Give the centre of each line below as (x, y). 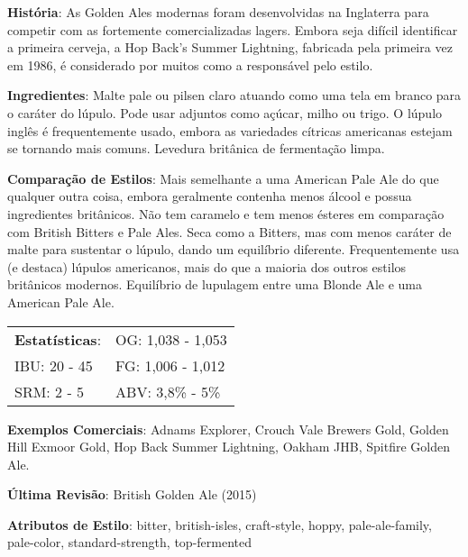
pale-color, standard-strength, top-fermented (129, 542)
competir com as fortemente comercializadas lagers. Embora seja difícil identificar (233, 29)
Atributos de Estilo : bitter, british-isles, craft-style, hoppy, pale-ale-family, (220, 524)
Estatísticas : (58, 339)
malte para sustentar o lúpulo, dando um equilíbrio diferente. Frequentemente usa (234, 249)
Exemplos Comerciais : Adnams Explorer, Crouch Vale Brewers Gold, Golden (228, 429)
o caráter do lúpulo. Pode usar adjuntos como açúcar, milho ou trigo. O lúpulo (225, 112)
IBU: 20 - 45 (54, 365)
